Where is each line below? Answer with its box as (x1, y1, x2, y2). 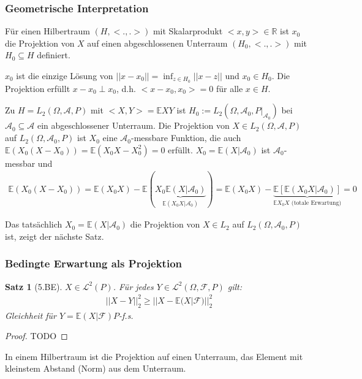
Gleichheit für (5, 308, 57, 321)
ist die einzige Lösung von (16, 69, 113, 82)
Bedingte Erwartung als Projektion (5, 256, 183, 271)
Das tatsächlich (5, 218, 62, 231)
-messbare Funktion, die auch (131, 131, 241, 144)
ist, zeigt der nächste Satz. (5, 229, 104, 242)
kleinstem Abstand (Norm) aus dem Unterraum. (5, 362, 186, 375)
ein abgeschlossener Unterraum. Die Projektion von (37, 119, 230, 132)
